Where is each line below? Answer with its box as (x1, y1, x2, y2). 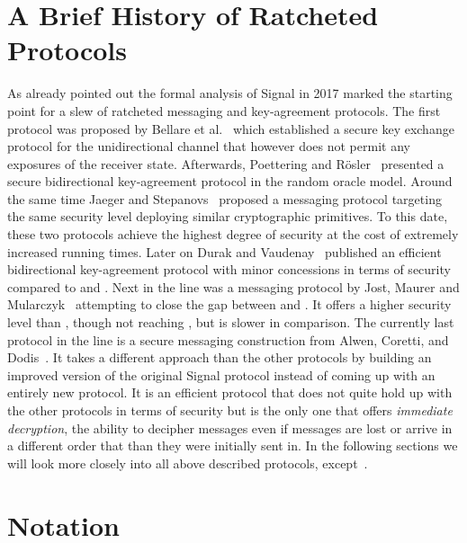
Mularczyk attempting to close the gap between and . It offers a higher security (7, 295, 452, 314)
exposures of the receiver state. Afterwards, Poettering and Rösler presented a (7, 154, 445, 173)
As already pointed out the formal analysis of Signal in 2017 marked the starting (7, 84, 453, 102)
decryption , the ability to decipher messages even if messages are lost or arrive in (7, 418, 453, 437)
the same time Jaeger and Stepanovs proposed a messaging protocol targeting (7, 189, 442, 208)
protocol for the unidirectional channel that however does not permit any (7, 137, 410, 156)
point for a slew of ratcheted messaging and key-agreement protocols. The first (7, 101, 441, 120)
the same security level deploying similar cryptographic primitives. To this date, (7, 207, 448, 226)
